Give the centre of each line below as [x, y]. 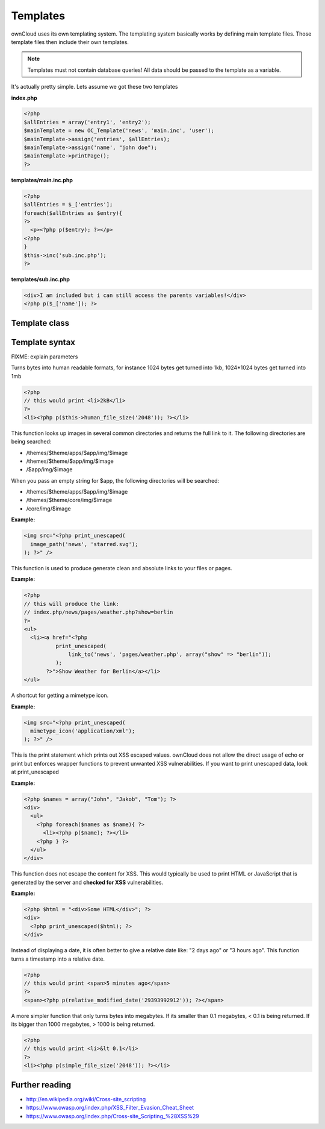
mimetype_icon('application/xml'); [83, 731]
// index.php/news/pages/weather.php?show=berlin [98, 612]
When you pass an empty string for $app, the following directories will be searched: [115, 480]
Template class [40, 323]
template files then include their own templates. [70, 42]
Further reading [41, 1085]
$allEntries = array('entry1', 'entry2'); [87, 122]
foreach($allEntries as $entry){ [73, 213]
